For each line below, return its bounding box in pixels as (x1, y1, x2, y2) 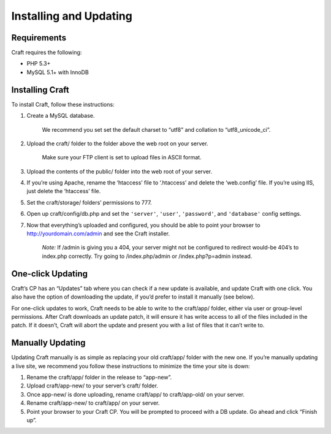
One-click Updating (11, 268, 88, 279)
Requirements (11, 32, 67, 43)
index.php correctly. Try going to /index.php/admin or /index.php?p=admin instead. (42, 252, 253, 260)
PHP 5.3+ (26, 60, 51, 67)
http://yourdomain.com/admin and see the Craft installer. (26, 230, 170, 237)
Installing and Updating (11, 9, 133, 23)
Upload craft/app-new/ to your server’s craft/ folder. (26, 382, 159, 389)
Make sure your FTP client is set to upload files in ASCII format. (42, 154, 202, 161)
